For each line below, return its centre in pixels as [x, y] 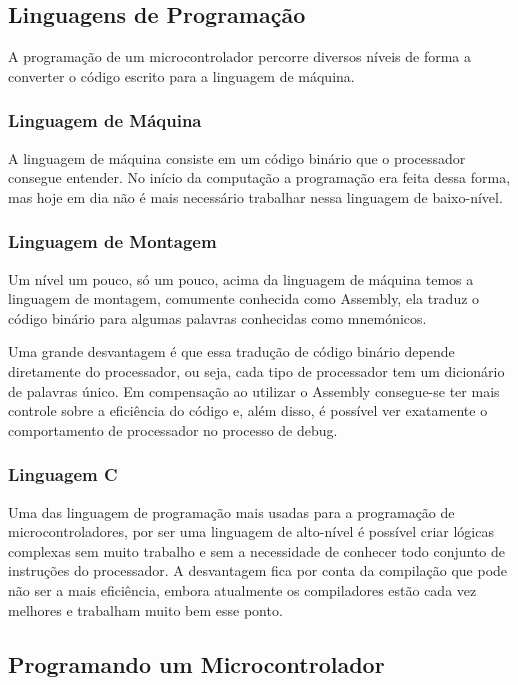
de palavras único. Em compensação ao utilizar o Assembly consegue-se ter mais [254, 390]
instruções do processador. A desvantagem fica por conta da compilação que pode [258, 570]
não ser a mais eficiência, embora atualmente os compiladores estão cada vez [242, 589]
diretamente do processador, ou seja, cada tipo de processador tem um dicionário [256, 370]
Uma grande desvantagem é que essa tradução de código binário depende [231, 351]
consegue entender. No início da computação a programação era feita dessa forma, [259, 177]
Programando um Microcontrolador [196, 663]
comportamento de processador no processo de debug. [173, 429]
